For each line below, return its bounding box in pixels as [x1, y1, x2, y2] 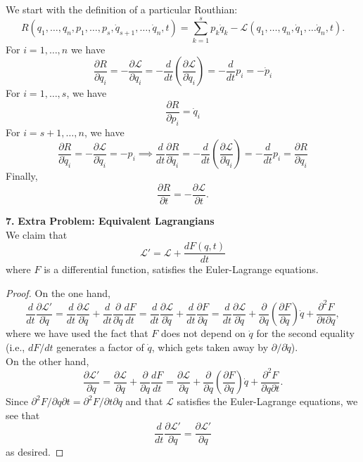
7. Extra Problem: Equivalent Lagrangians [6, 213, 215, 228]
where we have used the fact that [6, 326, 148, 341]
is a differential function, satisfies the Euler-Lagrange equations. [44, 262, 319, 277]
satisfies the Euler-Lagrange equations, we [177, 394, 358, 409]
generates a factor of [56, 340, 144, 355]
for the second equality [256, 326, 355, 341]
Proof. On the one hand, [6, 285, 110, 300]
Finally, [6, 169, 38, 183]
